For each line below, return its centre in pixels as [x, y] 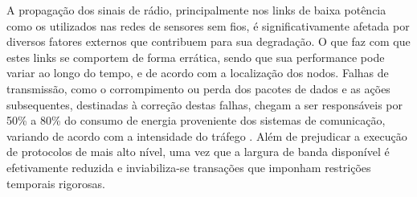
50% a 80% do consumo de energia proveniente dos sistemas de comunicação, [196, 120]
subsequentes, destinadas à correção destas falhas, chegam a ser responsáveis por [204, 104]
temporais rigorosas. [56, 183]
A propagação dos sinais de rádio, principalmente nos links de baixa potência [196, 10]
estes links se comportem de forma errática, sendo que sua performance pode [196, 57]
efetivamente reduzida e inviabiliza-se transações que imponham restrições [189, 167]
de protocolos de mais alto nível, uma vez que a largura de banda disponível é [198, 152]
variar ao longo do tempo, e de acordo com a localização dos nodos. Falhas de [198, 73]
